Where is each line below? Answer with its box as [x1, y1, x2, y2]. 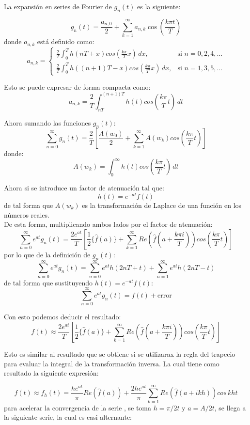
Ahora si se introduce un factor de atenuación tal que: [4, 183, 164, 193]
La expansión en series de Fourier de [4, 1, 112, 11]
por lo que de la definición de [4, 249, 91, 259]
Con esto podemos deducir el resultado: [4, 312, 121, 322]
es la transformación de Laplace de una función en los [82, 200, 242, 210]
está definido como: [37, 36, 94, 47]
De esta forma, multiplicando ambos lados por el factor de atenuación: [4, 219, 213, 229]
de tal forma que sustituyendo [4, 277, 93, 287]
